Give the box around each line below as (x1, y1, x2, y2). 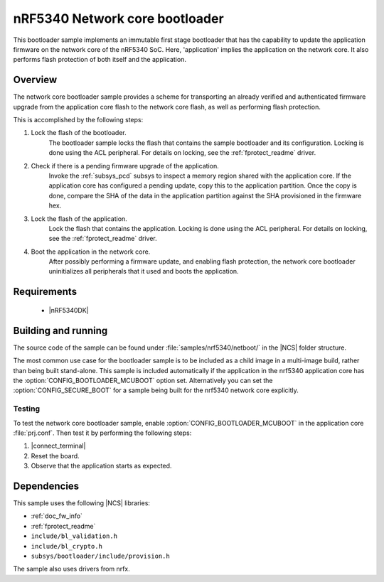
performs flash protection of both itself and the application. (13, 55, 186, 64)
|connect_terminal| (31, 441, 86, 451)
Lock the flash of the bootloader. (31, 129, 127, 137)
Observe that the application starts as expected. (31, 462, 172, 470)
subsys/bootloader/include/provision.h (31, 551, 170, 560)
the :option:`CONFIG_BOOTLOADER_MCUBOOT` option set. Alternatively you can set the (13, 376, 273, 384)
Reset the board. (31, 451, 80, 460)
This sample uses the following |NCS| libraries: (13, 498, 151, 507)
